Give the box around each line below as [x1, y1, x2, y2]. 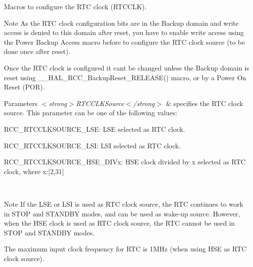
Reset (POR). [4, 82, 45, 92]
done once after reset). [4, 46, 71, 56]
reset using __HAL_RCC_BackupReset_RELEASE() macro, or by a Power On [4, 72, 247, 82]
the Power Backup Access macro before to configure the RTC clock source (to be [4, 36, 245, 47]
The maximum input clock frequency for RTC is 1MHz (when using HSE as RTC [4, 244, 247, 254]
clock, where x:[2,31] [4, 166, 64, 176]
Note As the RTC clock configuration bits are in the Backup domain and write [4, 18, 239, 28]
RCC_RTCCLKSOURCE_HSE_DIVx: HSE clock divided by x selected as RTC [4, 157, 246, 167]
